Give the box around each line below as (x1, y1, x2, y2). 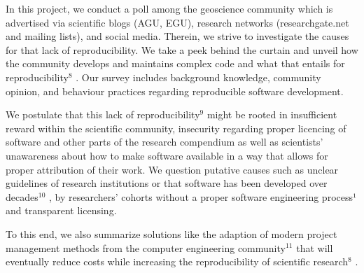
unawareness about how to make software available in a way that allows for (6, 148, 328, 162)
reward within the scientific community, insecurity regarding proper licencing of (6, 120, 346, 135)
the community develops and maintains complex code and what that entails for (6, 56, 345, 71)
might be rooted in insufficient (206, 107, 337, 122)
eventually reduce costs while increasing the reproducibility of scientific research (6, 254, 349, 269)
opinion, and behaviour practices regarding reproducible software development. (6, 83, 344, 98)
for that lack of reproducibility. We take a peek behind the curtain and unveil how (6, 42, 358, 57)
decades (6, 189, 38, 204)
